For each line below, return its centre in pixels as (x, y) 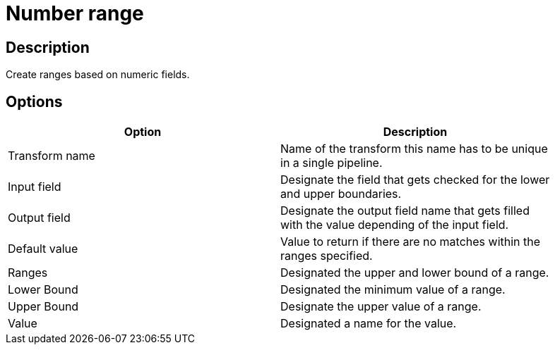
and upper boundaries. (341, 194)
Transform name (52, 156)
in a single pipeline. (332, 163)
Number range (75, 13)
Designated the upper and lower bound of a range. (415, 273)
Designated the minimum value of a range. (393, 290)
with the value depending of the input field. (395, 225)
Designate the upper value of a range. (381, 307)
